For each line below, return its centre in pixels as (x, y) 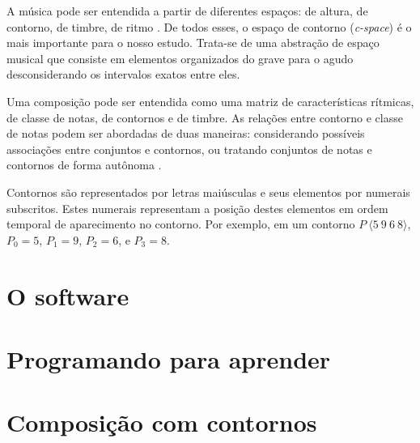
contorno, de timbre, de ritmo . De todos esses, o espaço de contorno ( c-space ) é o (209, 26)
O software (68, 295)
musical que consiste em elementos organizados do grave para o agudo (180, 58)
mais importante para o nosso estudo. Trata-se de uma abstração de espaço (193, 43)
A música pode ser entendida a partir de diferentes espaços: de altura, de (187, 11)
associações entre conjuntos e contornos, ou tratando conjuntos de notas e (189, 149)
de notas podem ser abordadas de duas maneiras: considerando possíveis (186, 133)
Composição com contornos (162, 422)
